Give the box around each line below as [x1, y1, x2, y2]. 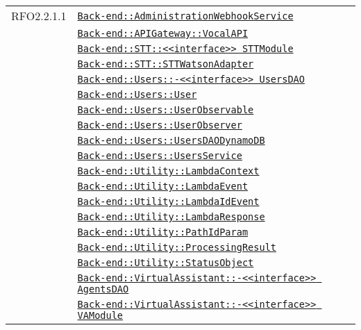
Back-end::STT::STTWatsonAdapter [77, 58, 254, 69]
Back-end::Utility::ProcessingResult [77, 242, 277, 253]
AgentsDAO [77, 283, 129, 295]
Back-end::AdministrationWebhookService [77, 10, 294, 22]
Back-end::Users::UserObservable [77, 104, 254, 115]
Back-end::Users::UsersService [77, 150, 242, 161]
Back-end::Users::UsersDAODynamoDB [77, 135, 265, 146]
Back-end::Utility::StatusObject [77, 257, 254, 268]
